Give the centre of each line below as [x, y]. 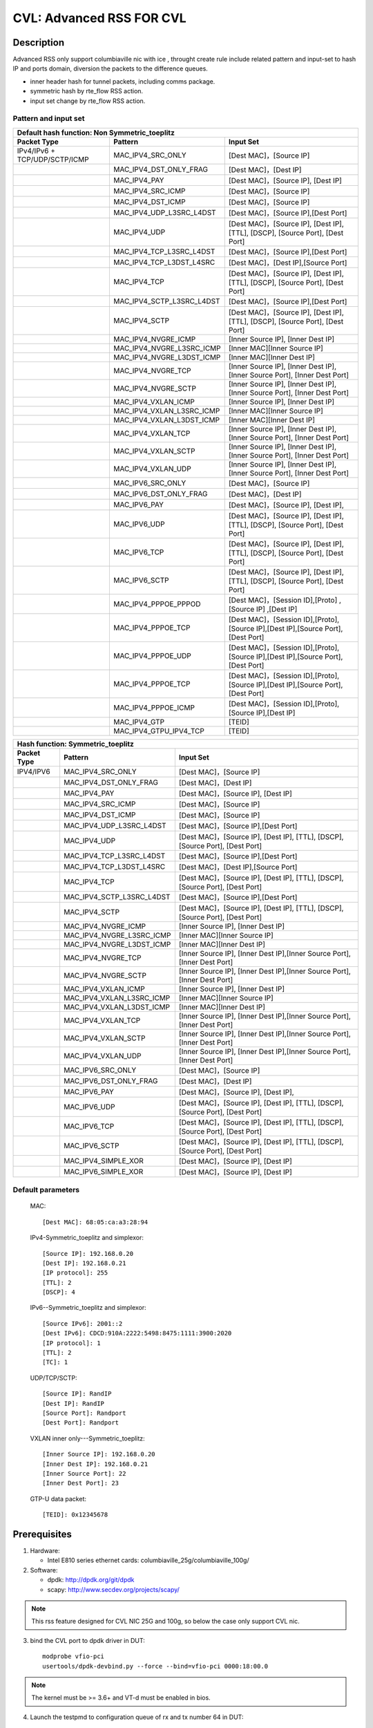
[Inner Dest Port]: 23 [81, 1483]
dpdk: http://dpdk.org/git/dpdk [91, 1580]
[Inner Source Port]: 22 [84, 1473]
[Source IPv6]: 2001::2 [83, 1323]
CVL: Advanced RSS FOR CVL [99, 18]
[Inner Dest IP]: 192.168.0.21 [95, 1464]
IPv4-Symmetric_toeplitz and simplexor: [87, 1238]
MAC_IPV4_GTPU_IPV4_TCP [159, 731]
